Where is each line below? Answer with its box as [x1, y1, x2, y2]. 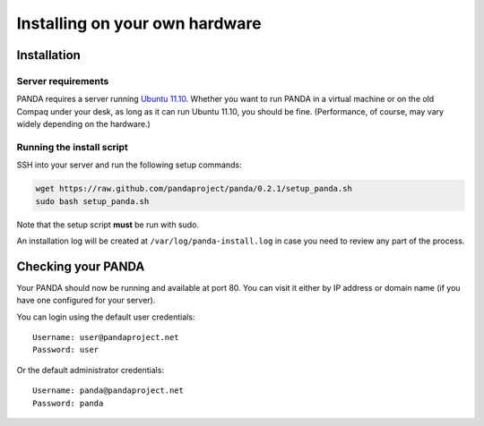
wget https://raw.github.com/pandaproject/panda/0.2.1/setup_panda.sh [35, 183, 353, 194]
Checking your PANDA [16, 259, 145, 274]
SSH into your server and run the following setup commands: [16, 159, 242, 170]
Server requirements [16, 74, 109, 87]
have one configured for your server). [16, 295, 156, 306]
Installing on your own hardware [16, 13, 262, 33]
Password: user [32, 345, 99, 355]
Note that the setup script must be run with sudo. [16, 219, 200, 230]
